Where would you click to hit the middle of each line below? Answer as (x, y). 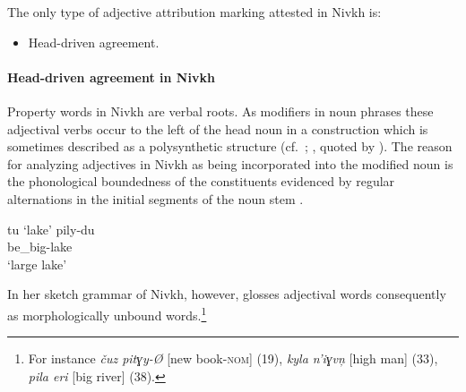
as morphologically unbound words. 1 (107, 313)
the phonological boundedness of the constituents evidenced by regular (201, 181)
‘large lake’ (37, 264)
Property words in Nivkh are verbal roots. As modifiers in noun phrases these (220, 111)
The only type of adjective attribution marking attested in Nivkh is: (194, 12)
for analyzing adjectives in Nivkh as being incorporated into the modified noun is (230, 163)
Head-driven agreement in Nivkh (111, 77)
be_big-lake (40, 247)
